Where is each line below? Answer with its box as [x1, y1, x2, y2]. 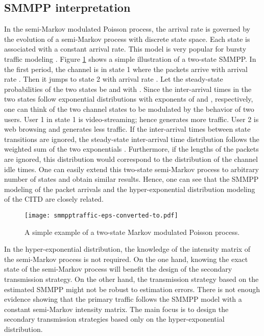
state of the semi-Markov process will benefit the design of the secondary [4, 263, 232, 274]
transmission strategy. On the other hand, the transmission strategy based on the [4, 273, 259, 284]
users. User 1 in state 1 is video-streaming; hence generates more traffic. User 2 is [4, 113, 259, 124]
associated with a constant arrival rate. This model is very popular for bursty [4, 43, 247, 54]
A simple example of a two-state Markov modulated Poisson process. [25, 226, 240, 237]
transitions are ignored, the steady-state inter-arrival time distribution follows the [4, 133, 259, 144]
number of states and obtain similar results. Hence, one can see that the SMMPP [4, 174, 259, 184]
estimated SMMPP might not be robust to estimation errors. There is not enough [4, 283, 260, 294]
